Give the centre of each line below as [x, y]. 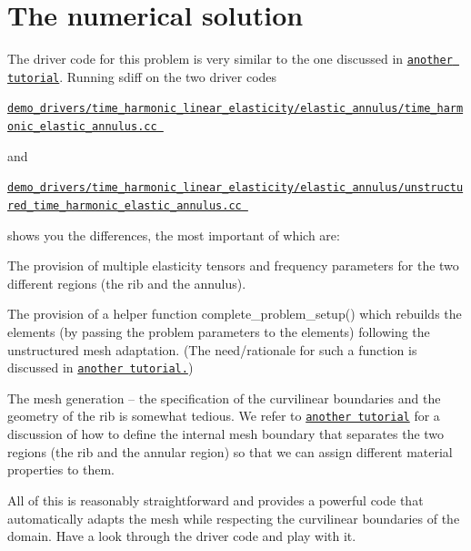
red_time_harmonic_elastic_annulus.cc [125, 206]
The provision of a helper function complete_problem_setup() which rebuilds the [235, 314]
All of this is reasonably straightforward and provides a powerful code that [215, 500]
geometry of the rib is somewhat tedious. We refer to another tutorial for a [224, 416]
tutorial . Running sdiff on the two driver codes [142, 76]
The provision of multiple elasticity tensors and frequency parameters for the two [233, 265]
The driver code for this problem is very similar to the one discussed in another [230, 59]
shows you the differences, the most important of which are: [174, 235]
